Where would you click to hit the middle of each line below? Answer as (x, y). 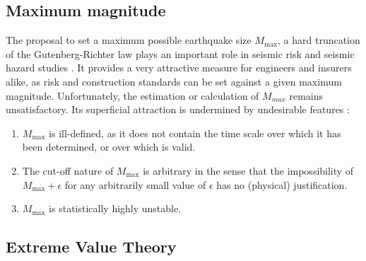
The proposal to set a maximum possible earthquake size (129, 40)
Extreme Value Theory (91, 246)
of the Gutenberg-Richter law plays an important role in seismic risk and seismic (180, 53)
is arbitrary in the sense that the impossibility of (248, 170)
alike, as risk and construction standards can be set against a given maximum (174, 81)
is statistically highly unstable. (115, 208)
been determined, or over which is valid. (109, 147)
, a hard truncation (319, 40)
